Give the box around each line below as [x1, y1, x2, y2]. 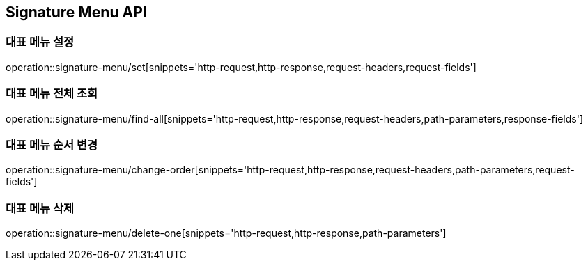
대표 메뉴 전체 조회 [6, 86, 98, 101]
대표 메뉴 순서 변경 [6, 137, 98, 152]
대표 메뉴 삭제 [6, 201, 75, 215]
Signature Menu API [6, 3, 147, 21]
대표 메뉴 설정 [6, 35, 75, 49]
